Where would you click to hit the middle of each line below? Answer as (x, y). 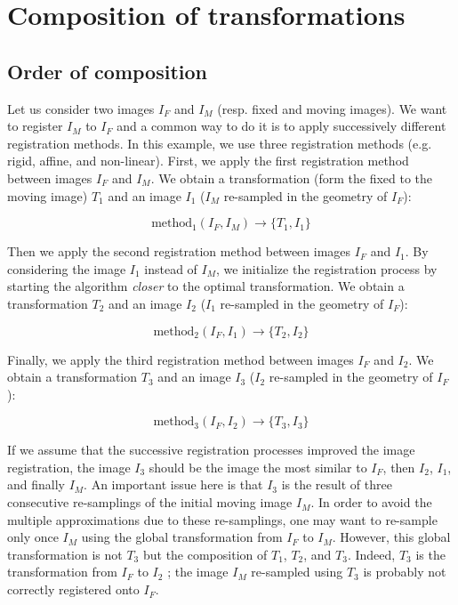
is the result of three (337, 484)
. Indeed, (371, 554)
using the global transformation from (182, 537)
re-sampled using (297, 572)
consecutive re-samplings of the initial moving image (150, 502)
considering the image (67, 268)
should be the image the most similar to (258, 467)
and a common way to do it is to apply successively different (281, 126)
